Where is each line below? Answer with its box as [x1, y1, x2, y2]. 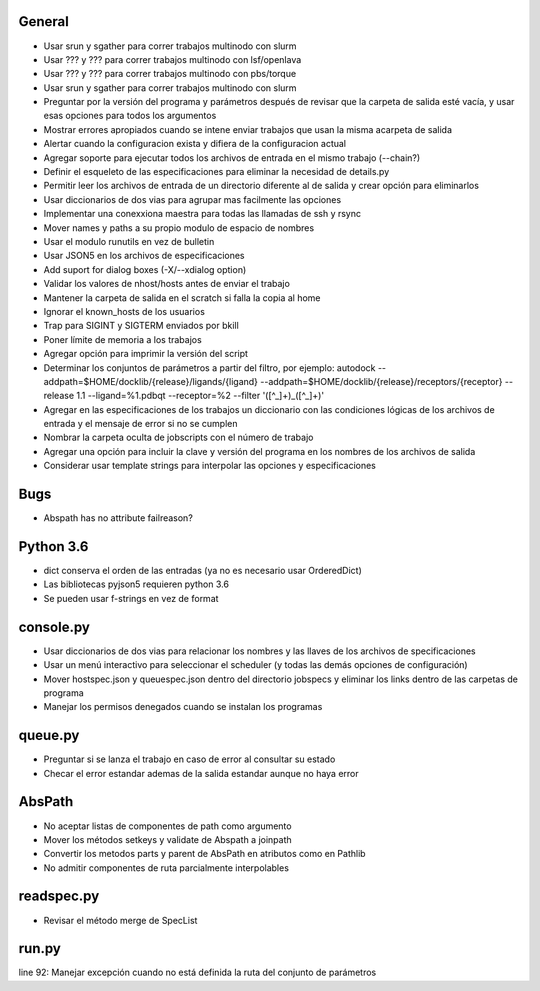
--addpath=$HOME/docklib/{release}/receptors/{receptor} [260, 375, 503, 387]
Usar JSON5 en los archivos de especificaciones [43, 250, 245, 262]
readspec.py [18, 888, 100, 905]
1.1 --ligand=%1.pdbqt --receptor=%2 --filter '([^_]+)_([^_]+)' [76, 390, 325, 402]
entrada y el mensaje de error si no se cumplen [43, 418, 238, 430]
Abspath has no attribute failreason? [43, 512, 194, 524]
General [18, 13, 70, 30]
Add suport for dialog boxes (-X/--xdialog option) [43, 263, 247, 275]
